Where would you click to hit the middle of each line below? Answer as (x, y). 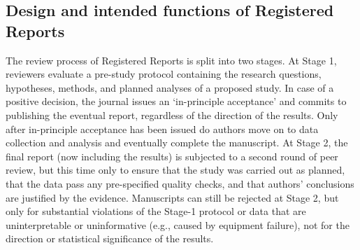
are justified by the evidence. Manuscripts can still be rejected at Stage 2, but (172, 197)
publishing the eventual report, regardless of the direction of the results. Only (172, 114)
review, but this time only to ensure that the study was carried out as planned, (175, 170)
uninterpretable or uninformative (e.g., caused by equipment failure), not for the (178, 224)
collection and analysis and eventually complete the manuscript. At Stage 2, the (177, 143)
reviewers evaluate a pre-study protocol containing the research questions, (164, 74)
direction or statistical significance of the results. (110, 238)
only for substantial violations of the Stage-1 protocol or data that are (156, 211)
